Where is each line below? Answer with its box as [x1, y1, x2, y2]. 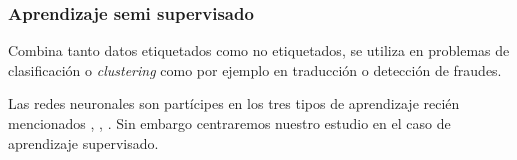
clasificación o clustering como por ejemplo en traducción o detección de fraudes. [8, 59, 502, 80]
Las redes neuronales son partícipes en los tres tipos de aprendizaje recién [8, 93, 460, 114]
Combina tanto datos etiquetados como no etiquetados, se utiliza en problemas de [8, 40, 510, 61]
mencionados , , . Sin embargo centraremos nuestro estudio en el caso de [8, 113, 451, 133]
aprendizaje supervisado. [8, 132, 159, 153]
